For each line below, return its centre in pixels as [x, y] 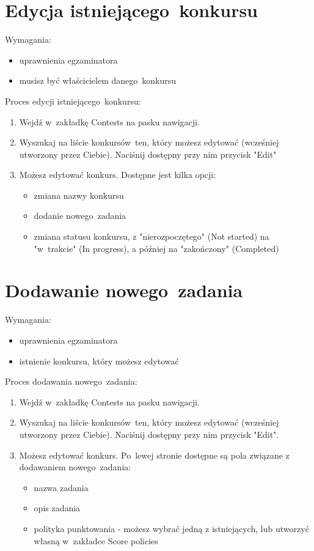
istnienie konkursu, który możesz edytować [99, 361]
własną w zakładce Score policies [96, 540]
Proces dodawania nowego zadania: [71, 381]
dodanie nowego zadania [80, 216]
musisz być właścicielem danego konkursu [98, 80]
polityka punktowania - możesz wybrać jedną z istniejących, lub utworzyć [171, 528]
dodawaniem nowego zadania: [75, 467]
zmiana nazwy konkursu [79, 195]
